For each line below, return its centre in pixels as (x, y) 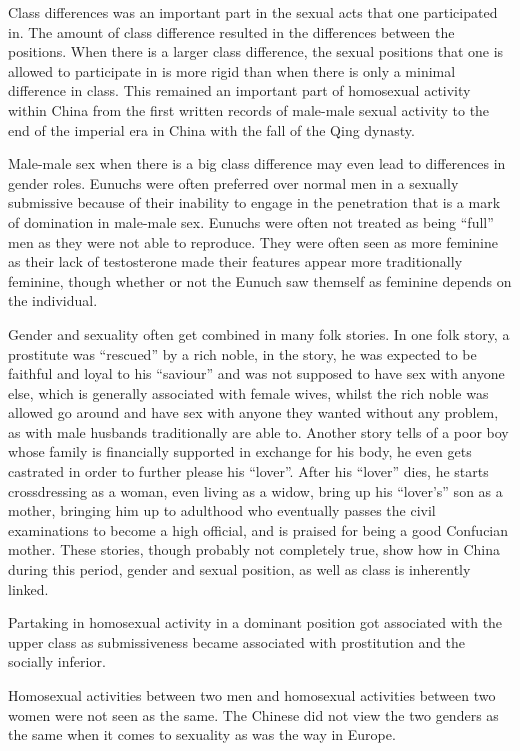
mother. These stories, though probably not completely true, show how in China (254, 549)
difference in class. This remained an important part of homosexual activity (239, 90)
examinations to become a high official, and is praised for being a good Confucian (258, 529)
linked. (28, 588)
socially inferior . (57, 661)
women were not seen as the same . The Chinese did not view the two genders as (253, 714)
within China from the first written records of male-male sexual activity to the (249, 109)
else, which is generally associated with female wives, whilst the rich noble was (248, 392)
